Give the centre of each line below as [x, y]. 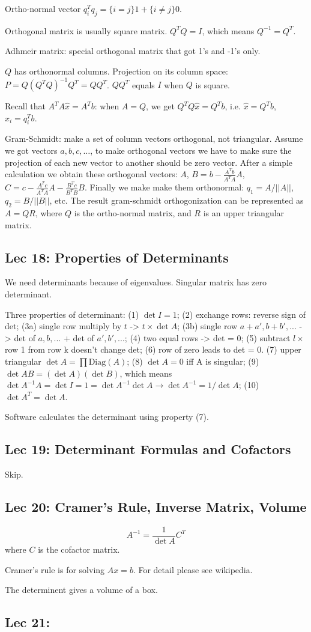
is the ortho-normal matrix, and [133, 212]
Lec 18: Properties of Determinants [117, 257]
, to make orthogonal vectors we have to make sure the [191, 150]
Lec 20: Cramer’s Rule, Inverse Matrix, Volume [156, 507]
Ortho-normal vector [43, 8]
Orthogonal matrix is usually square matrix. [86, 30]
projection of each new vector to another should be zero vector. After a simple [149, 162]
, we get [160, 106]
